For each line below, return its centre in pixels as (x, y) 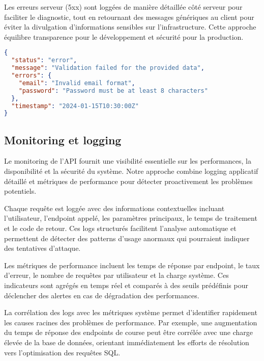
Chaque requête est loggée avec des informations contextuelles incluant (114, 208)
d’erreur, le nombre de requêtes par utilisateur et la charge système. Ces (116, 275)
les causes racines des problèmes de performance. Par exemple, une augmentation (131, 322)
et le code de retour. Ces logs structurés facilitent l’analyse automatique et (120, 228)
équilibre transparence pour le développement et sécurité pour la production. (124, 36)
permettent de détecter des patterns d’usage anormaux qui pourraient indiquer (127, 238)
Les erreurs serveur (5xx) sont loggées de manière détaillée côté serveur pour (123, 7)
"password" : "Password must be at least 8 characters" (113, 91)
